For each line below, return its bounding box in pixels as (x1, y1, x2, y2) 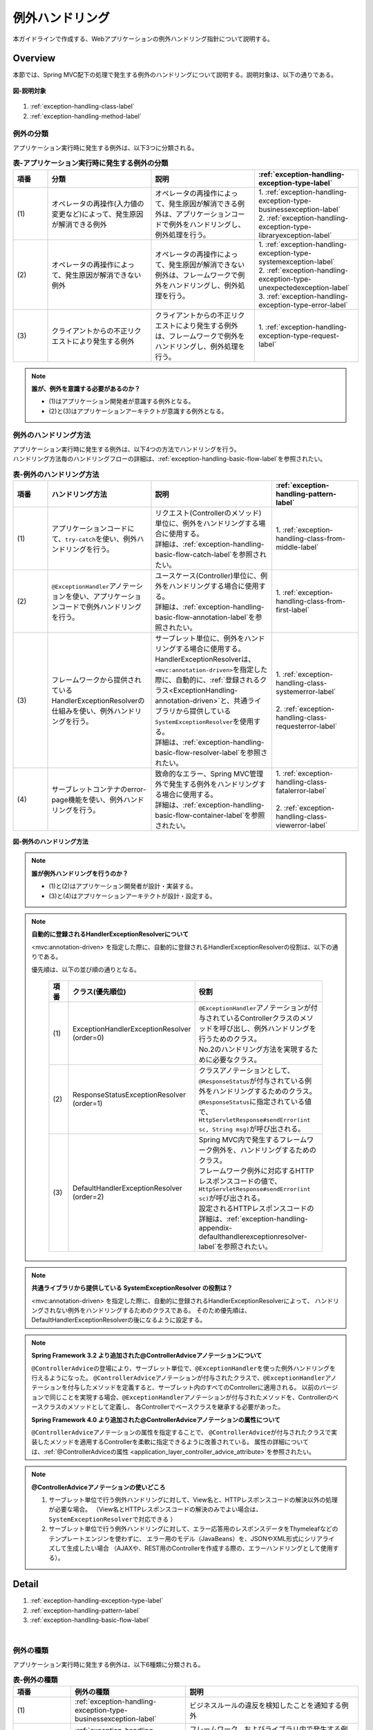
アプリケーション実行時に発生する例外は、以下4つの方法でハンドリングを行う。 (12, 445, 240, 453)
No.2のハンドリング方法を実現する (198, 1044, 312, 1054)
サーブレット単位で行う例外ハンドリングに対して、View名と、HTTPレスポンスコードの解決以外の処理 (48, 1495, 338, 1504)
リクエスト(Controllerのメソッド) (155, 509, 262, 518)
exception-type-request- (258, 331, 340, 340)
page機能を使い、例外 (51, 795, 124, 804)
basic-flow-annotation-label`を (155, 612, 256, 622)
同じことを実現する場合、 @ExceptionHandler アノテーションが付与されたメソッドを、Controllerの (49, 1393, 333, 1401)
